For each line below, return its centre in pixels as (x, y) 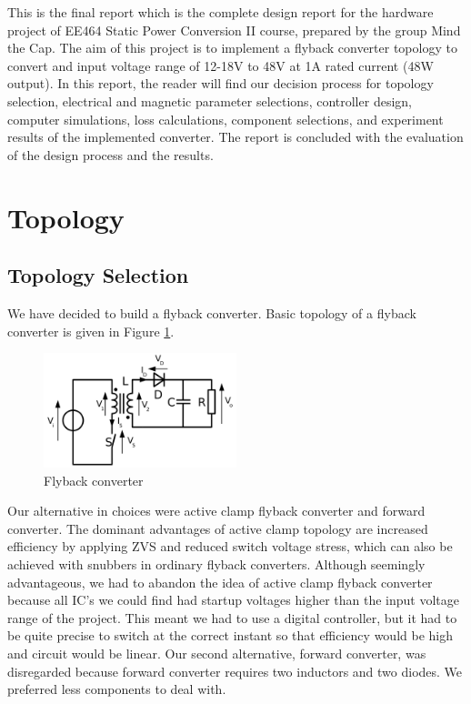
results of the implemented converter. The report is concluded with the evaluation (235, 137)
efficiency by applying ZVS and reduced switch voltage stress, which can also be (230, 546)
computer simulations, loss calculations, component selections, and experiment (225, 119)
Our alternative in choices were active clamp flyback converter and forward (216, 511)
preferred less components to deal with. (117, 689)
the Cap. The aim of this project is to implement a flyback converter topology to (232, 48)
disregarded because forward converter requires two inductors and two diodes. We (235, 671)
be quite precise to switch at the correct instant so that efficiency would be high (230, 635)
